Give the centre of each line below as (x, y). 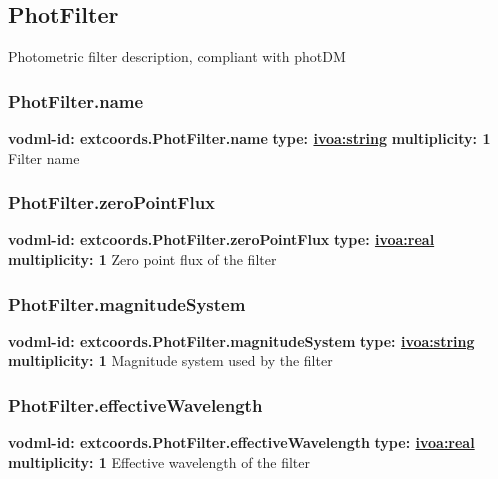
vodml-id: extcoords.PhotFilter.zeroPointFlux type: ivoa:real (221, 239)
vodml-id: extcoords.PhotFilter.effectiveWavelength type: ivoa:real (241, 442)
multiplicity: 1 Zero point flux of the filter (142, 259)
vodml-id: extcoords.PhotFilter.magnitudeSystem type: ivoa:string (241, 340)
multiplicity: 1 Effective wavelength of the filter (159, 461)
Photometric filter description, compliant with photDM (177, 56)
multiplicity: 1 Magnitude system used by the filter (170, 360)
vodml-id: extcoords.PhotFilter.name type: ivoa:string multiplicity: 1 (249, 138)
